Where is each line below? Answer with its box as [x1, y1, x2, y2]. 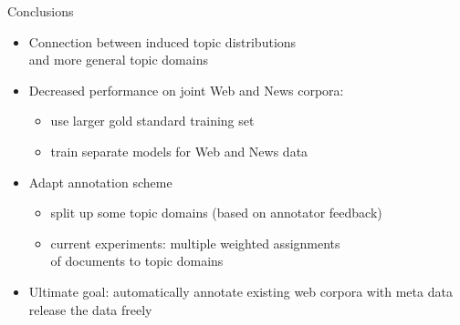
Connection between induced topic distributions [28, 32, 297, 51]
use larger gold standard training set [50, 111, 255, 130]
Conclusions [7, 2, 74, 20]
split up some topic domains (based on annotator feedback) [50, 203, 382, 222]
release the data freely [28, 300, 152, 319]
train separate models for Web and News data [50, 141, 308, 160]
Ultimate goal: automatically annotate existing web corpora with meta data [28, 281, 453, 300]
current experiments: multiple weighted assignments [50, 233, 340, 252]
